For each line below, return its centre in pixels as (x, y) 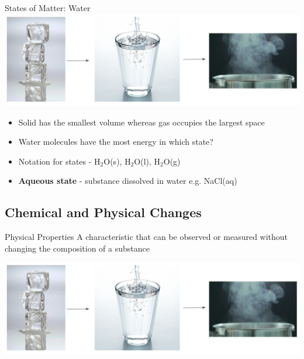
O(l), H (147, 161)
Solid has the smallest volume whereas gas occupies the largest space (141, 122)
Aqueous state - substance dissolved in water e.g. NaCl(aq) (128, 181)
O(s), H (117, 161)
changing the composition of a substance (77, 248)
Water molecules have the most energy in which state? (116, 142)
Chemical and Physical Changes (103, 212)
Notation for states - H (59, 161)
